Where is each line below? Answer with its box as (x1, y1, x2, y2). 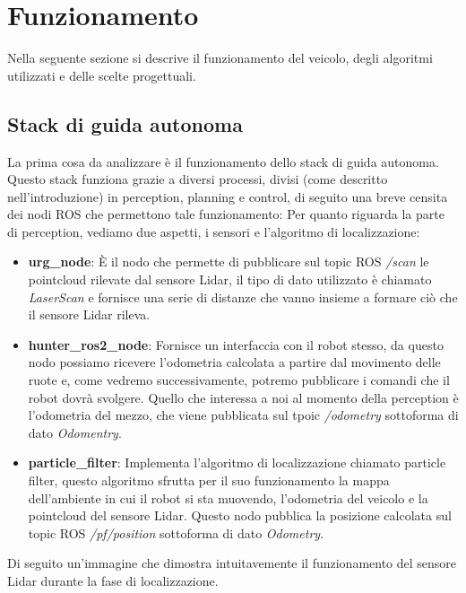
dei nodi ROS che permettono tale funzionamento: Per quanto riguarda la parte (7, 205, 444, 223)
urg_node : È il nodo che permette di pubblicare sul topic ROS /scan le (28, 252, 429, 271)
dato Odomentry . (28, 423, 122, 441)
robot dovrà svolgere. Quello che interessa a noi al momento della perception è (28, 388, 459, 406)
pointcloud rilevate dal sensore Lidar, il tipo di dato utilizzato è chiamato (28, 270, 432, 289)
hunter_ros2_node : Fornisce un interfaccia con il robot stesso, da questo (28, 335, 444, 353)
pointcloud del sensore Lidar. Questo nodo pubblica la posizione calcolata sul (28, 506, 452, 525)
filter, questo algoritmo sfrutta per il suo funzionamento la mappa (28, 471, 390, 490)
